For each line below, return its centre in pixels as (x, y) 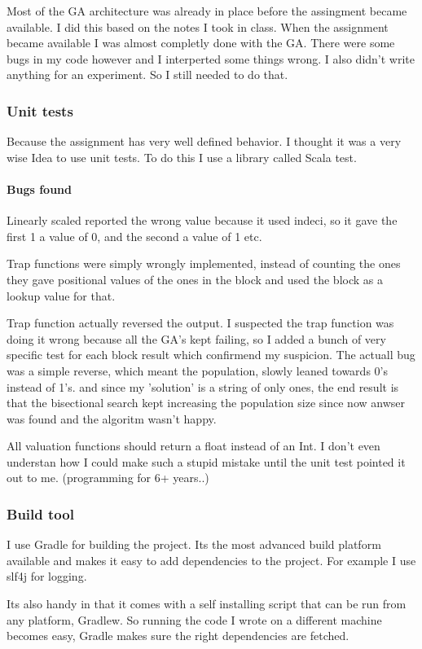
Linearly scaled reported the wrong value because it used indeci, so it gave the (202, 220)
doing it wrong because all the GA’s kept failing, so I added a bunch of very (196, 338)
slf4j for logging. (47, 576)
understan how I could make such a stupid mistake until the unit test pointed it (206, 461)
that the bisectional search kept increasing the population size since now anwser (206, 403)
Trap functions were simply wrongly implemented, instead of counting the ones (204, 263)
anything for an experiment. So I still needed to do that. (147, 75)
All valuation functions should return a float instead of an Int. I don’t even (193, 446)
